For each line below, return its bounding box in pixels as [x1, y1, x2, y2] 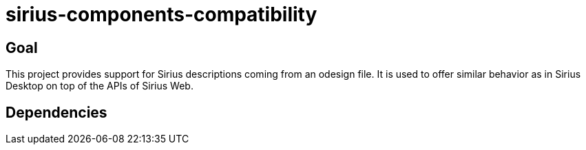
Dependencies [6, 103, 107, 121]
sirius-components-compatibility [6, 3, 317, 26]
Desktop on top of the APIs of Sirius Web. [6, 80, 193, 92]
